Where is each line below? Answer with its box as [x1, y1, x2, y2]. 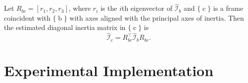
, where [68, 3, 91, 13]
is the [100, 3, 117, 13]
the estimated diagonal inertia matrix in [4, 22, 126, 32]
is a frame [213, 3, 244, 13]
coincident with [4, 12, 50, 23]
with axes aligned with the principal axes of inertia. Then [69, 12, 244, 23]
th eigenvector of [122, 3, 172, 13]
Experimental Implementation [4, 60, 214, 80]
